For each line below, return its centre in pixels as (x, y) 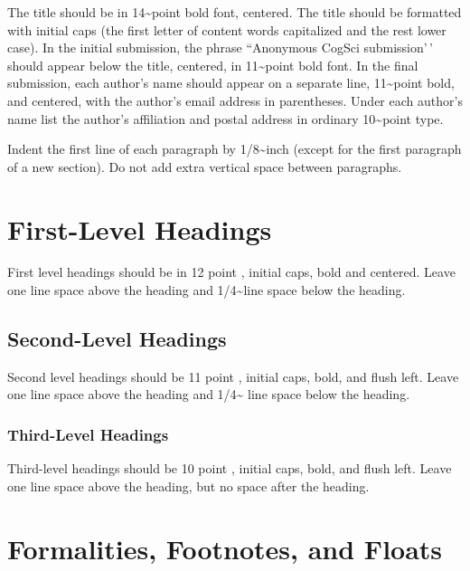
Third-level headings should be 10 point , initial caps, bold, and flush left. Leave (230, 468)
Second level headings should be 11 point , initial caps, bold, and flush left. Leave (233, 376)
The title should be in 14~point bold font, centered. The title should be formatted (235, 12)
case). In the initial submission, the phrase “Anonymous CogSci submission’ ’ (220, 48)
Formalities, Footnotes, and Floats (225, 548)
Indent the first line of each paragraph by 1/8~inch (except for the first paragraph (235, 149)
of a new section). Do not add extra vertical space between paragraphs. (205, 166)
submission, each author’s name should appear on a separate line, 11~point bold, (231, 83)
